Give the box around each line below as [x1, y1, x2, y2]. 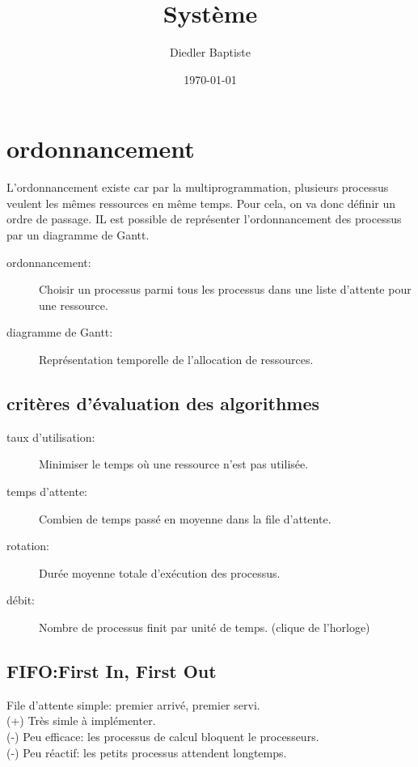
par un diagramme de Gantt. [6, 227, 150, 244]
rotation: [6, 537, 49, 554]
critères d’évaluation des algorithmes [6, 390, 320, 415]
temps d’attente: [6, 482, 88, 499]
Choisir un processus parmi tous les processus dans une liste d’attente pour [39, 281, 412, 298]
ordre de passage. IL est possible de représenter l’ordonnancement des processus [6, 210, 402, 227]
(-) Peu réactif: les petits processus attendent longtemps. [6, 744, 287, 761]
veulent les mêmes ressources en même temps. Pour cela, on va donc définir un [6, 194, 395, 211]
